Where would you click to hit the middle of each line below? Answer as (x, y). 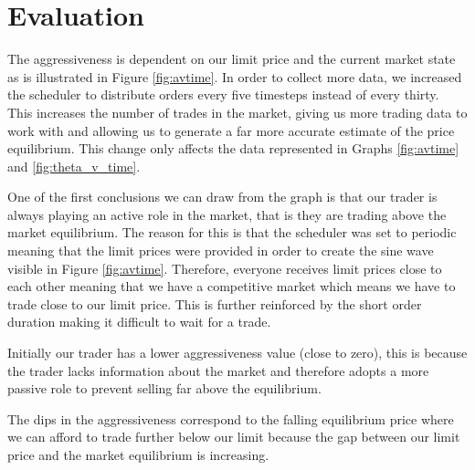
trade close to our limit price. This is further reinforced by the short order (215, 303)
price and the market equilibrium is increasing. (138, 454)
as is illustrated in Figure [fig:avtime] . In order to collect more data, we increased (235, 76)
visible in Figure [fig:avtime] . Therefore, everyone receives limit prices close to (225, 268)
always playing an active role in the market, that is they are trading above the (227, 214)
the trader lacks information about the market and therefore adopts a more (218, 370)
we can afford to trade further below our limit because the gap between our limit (234, 437)
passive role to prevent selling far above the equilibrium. (164, 388)
